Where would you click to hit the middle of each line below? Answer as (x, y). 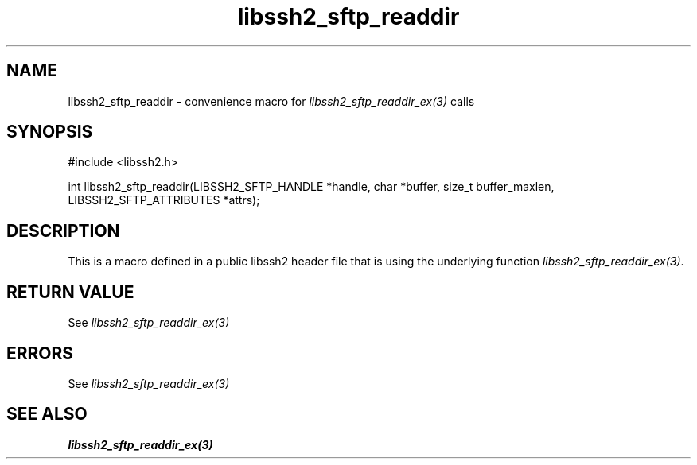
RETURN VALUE (70, 292)
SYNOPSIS (50, 132)
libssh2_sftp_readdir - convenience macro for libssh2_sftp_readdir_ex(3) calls (271, 101)
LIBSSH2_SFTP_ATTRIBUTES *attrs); (164, 200)
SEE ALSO (47, 414)
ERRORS (40, 353)
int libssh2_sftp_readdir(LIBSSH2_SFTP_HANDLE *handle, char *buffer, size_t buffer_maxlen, (311, 187)
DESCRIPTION (63, 231)
